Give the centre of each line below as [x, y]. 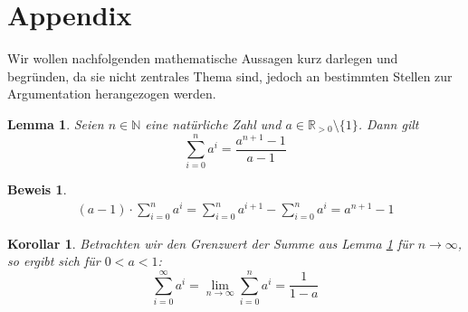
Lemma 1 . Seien [56, 123]
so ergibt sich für [54, 261]
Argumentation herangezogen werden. [112, 94]
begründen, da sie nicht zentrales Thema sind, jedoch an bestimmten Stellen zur [230, 76]
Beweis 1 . [37, 189]
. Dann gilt [388, 123]
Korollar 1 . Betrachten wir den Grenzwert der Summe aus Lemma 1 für [210, 243]
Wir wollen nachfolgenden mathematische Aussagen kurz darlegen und [203, 58]
